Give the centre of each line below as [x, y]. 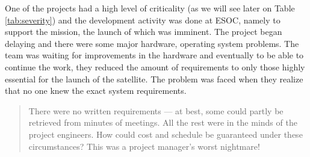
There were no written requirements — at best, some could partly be [156, 110]
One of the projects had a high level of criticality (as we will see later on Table [150, 8]
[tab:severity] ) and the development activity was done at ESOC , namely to [143, 20]
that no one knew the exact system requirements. [96, 91]
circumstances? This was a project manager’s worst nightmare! [144, 146]
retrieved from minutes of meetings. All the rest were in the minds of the [163, 122]
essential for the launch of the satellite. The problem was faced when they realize [154, 78]
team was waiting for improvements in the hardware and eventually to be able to [154, 55]
